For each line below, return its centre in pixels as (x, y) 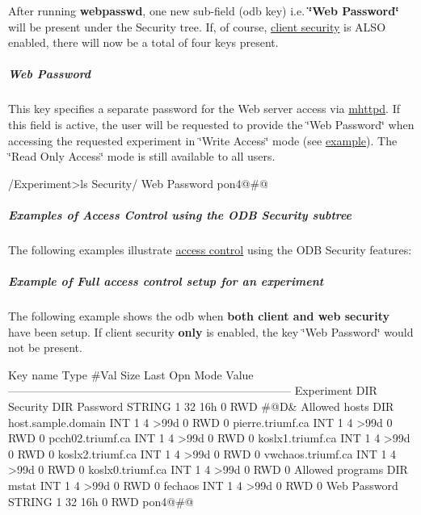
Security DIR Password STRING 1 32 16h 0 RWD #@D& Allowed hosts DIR (201, 406)
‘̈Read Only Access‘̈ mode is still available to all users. (142, 156)
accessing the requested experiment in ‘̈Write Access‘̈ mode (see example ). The (203, 140)
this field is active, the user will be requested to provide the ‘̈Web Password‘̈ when (211, 124)
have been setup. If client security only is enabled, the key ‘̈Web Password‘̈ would (211, 331)
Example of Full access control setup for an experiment (166, 281)
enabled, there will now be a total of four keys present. (143, 42)
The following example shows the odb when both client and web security (199, 316)
